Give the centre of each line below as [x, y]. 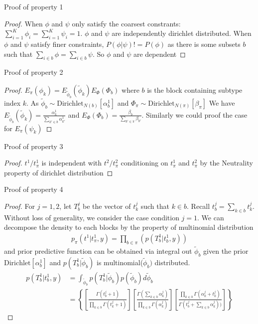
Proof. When [23, 23]
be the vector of [107, 206]
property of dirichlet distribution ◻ [59, 172]
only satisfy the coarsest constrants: [126, 23]
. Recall [198, 206]
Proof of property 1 [34, 6]
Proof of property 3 [34, 146]
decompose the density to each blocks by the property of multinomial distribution [129, 227]
